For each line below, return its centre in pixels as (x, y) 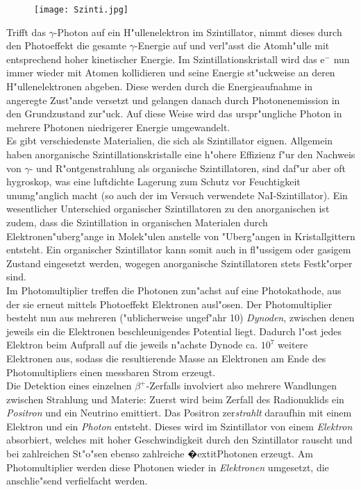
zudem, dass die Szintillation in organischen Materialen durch (137, 222)
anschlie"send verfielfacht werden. (77, 481)
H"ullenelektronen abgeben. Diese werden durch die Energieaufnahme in (160, 86)
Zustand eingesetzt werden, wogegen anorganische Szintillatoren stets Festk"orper (179, 263)
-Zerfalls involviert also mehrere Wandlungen (242, 386)
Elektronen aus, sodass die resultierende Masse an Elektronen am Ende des (166, 358)
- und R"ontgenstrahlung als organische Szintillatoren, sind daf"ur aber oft (188, 168)
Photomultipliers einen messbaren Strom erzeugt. (111, 372)
